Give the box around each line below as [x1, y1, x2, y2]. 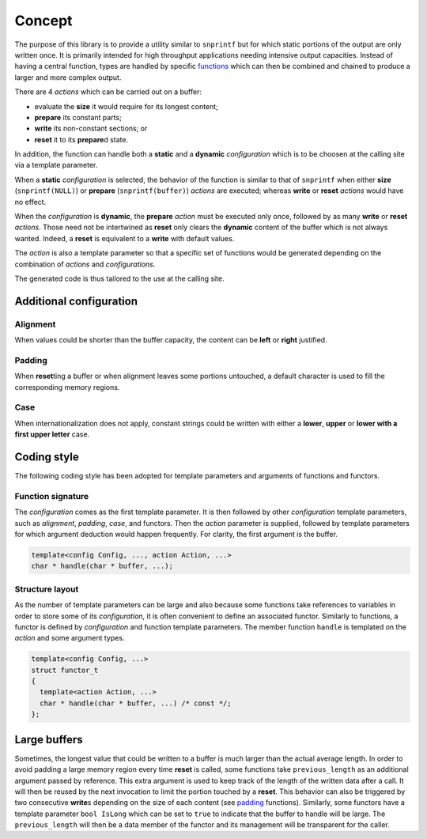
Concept [14, 12, 73, 29]
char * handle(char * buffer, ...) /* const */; [40, 698, 232, 708]
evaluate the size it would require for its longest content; [34, 101, 219, 111]
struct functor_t [31, 665, 99, 675]
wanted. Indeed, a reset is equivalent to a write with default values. [14, 233, 235, 243]
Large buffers [14, 732, 83, 746]
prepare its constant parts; [34, 112, 122, 122]
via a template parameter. [14, 161, 98, 170]
